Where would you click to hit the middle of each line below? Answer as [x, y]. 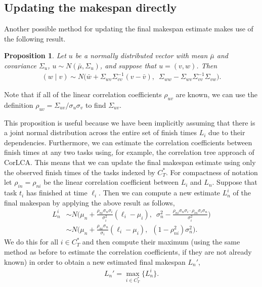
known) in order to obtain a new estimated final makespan [95, 261]
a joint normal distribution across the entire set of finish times [100, 132]
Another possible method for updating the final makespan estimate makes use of [129, 29]
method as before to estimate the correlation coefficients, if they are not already [128, 252]
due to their [227, 132]
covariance [20, 65]
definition [19, 105]
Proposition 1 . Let [35, 55]
